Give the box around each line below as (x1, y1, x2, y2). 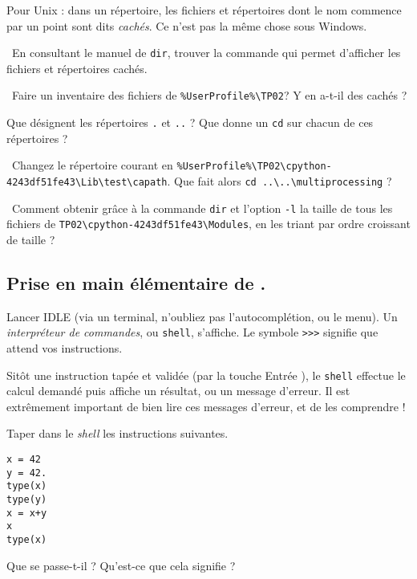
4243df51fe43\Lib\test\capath (6, 177, 168, 188)
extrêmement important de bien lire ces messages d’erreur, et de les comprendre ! (6, 398, 406, 414)
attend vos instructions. (6, 340, 123, 357)
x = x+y (6, 507, 47, 519)
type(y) (6, 494, 47, 506)
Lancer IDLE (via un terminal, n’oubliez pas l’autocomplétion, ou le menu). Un (6, 308, 398, 324)
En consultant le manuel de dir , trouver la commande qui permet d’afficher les (11, 44, 401, 61)
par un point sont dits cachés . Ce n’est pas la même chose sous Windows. (6, 17, 367, 34)
